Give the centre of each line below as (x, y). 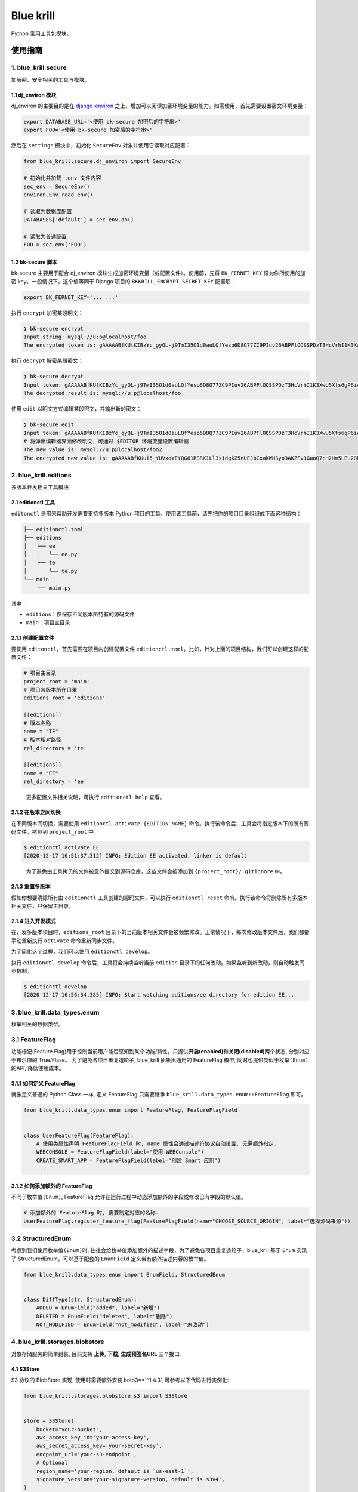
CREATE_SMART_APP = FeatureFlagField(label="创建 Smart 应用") (128, 1160)
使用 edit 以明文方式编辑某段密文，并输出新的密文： (76, 409)
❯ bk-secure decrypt (53, 377)
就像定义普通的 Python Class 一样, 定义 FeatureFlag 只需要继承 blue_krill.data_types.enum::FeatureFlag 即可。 (159, 1095)
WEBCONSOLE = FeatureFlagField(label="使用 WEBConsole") (120, 1152)
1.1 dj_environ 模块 (34, 95)
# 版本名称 (37, 723)
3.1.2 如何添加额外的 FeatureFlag (52, 1186)
